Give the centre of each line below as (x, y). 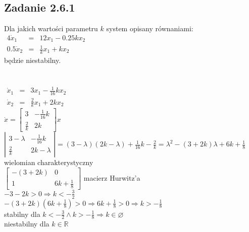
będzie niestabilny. (33, 60)
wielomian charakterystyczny (49, 162)
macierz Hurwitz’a (112, 177)
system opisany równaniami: (150, 28)
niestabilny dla (27, 224)
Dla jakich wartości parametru (51, 28)
